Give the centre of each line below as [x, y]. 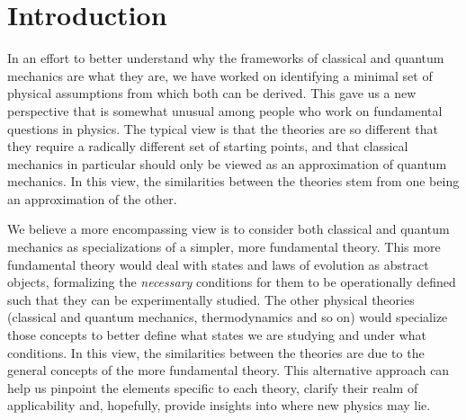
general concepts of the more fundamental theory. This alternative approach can [229, 370]
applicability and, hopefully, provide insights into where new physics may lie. [219, 405]
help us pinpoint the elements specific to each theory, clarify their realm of [213, 387]
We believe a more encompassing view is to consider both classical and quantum [229, 229]
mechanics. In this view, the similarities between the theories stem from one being [233, 181]
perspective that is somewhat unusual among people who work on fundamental [225, 110]
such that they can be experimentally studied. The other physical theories [211, 299]
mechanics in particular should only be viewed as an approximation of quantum [227, 163]
